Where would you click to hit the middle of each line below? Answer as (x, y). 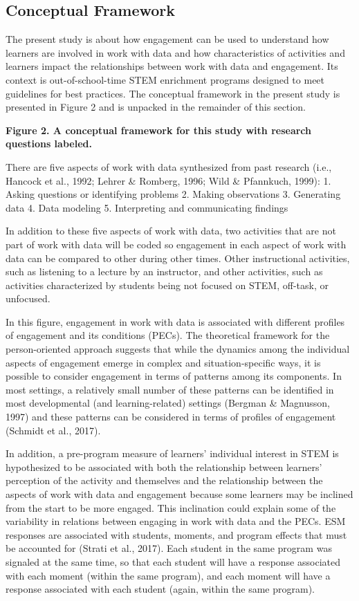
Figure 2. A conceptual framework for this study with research (159, 130)
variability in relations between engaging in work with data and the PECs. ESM (176, 521)
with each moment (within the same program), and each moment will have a (168, 575)
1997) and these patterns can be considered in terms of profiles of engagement (171, 417)
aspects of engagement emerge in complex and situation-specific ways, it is (163, 362)
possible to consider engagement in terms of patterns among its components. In (174, 376)
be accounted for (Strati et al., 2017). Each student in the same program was (169, 548)
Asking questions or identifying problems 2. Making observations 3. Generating (173, 194)
